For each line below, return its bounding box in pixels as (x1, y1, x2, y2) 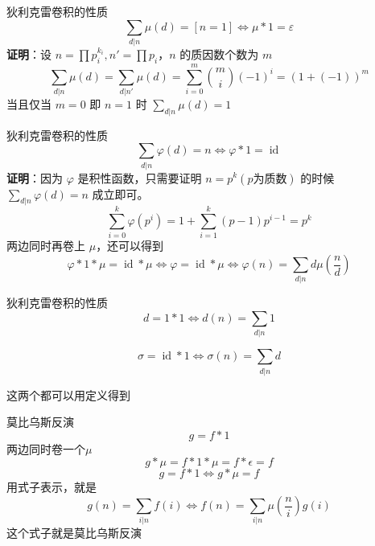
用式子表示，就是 (6, 478, 97, 495)
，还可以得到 (96, 237, 164, 254)
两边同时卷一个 (6, 440, 85, 457)
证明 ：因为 (6, 169, 63, 186)
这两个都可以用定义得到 (6, 386, 130, 403)
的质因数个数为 (179, 45, 259, 62)
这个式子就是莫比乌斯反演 (6, 524, 142, 541)
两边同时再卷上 (6, 237, 85, 254)
